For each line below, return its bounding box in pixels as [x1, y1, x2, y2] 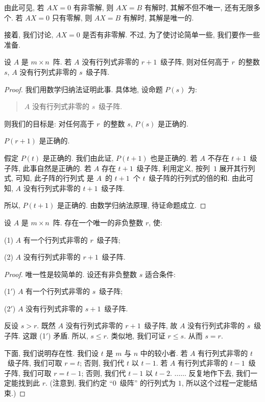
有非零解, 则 [73, 2, 114, 12]
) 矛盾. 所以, [48, 330, 88, 341]
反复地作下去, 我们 [188, 367, 251, 378]
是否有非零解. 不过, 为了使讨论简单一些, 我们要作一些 [82, 29, 260, 40]
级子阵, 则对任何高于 [160, 56, 229, 67]
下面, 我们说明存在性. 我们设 [4, 347, 99, 358]
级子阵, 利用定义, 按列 [136, 162, 210, 173]
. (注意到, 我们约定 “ [45, 377, 113, 388]
